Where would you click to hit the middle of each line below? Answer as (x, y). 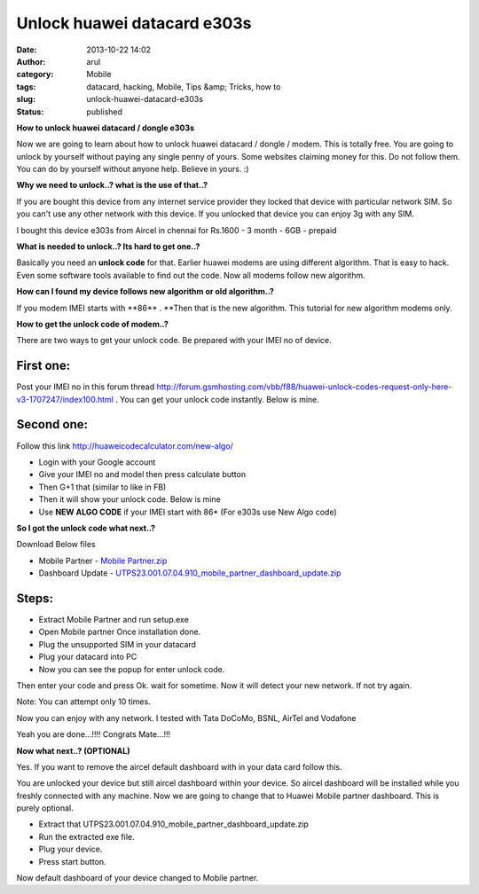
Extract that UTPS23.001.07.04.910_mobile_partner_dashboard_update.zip (174, 824)
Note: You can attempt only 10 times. (83, 702)
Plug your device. (71, 849)
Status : (30, 112)
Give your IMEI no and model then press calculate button (142, 474)
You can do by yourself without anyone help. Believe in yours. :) (133, 169)
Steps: (35, 598)
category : (35, 74)
